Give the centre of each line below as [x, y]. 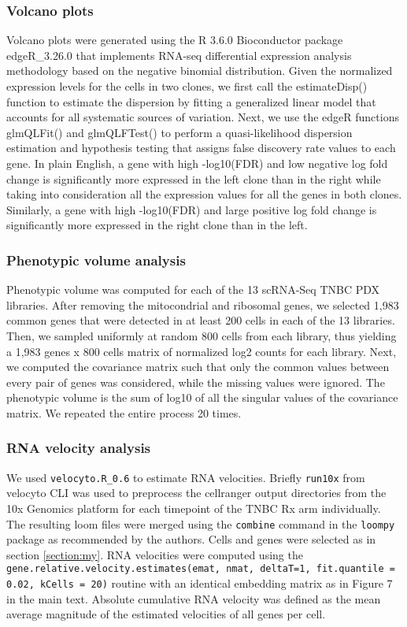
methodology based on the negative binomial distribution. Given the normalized [200, 70]
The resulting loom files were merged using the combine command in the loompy [201, 523]
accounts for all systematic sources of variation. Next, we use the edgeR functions [203, 117]
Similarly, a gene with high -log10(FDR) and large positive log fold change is [192, 209]
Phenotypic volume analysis [96, 260]
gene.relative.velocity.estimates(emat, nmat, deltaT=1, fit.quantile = [201, 569]
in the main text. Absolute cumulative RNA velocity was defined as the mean [194, 598]
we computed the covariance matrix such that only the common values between [198, 367]
